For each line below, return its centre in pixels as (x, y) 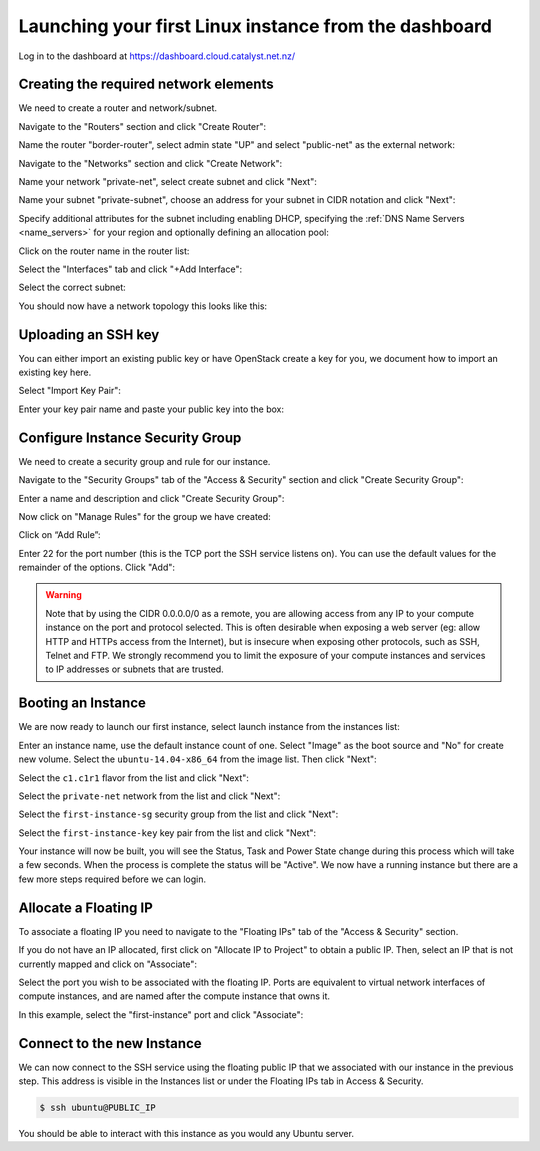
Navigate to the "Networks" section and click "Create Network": (150, 163)
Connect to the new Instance (110, 1043)
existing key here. (55, 372)
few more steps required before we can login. (112, 879)
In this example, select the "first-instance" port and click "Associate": (161, 1014)
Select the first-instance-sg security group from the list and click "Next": (178, 814)
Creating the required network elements (146, 84)
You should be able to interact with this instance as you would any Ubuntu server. (186, 1133)
